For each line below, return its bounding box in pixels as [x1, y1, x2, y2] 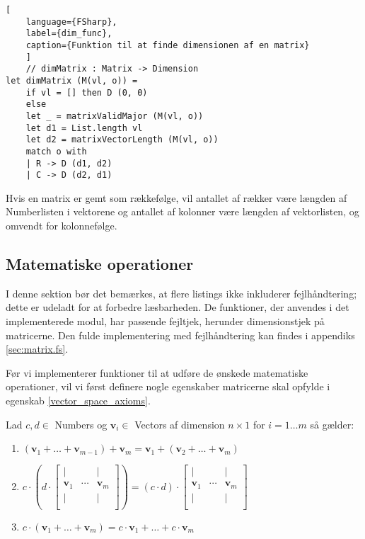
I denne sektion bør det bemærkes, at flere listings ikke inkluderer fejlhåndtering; [6, 285, 357, 300]
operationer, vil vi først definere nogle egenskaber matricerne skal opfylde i [6, 379, 330, 394]
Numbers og [54, 416, 108, 431]
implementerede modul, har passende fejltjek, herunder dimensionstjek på [6, 314, 325, 329]
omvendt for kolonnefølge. [6, 218, 117, 233]
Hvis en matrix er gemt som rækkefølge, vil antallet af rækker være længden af [6, 190, 347, 205]
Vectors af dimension [134, 416, 225, 431]
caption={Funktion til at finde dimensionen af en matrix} [25, 40, 310, 50]
